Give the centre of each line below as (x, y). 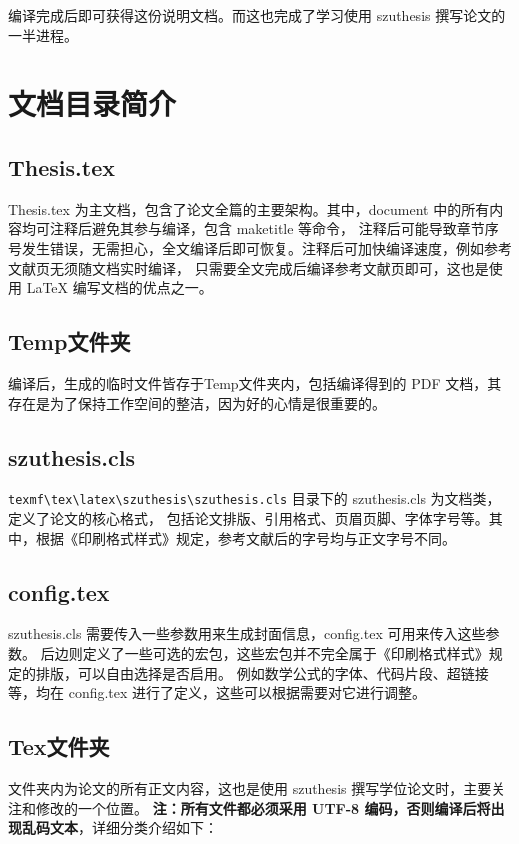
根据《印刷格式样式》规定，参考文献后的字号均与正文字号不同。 (245, 537)
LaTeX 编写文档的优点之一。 (119, 287)
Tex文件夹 (59, 746)
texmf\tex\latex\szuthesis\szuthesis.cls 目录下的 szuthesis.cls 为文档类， (254, 498)
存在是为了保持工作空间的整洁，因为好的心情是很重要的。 (197, 402)
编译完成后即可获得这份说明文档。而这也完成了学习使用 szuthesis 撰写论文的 (257, 15)
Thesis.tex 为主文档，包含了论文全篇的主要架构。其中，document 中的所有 (249, 208)
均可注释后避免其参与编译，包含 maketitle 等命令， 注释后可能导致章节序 (260, 228)
